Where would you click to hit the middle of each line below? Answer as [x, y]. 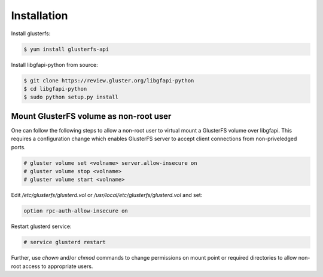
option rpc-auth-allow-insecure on [76, 211]
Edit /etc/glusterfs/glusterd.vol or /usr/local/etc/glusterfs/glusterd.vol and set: [107, 195]
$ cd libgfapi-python [55, 89]
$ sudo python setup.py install [71, 97]
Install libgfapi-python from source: [54, 64]
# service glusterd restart [65, 242]
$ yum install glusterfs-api [66, 49]
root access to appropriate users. [52, 266]
